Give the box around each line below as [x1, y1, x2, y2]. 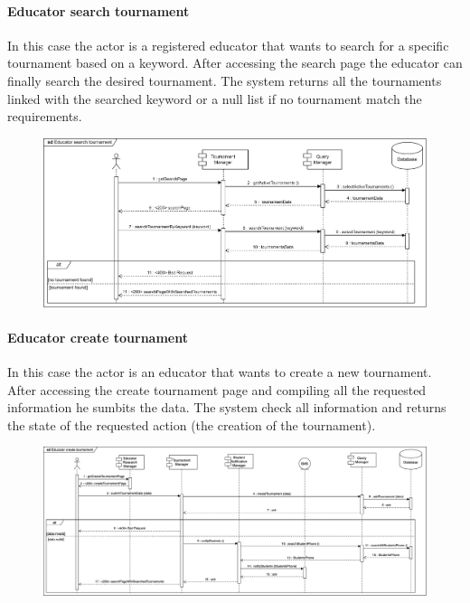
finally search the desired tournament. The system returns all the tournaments [7, 71, 442, 90]
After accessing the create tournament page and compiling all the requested [7, 380, 427, 399]
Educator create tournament [7, 327, 188, 346]
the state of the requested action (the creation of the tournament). [7, 415, 376, 434]
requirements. [7, 107, 82, 126]
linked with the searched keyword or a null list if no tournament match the [7, 89, 422, 108]
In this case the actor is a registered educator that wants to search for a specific [7, 35, 449, 54]
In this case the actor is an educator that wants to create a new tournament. [7, 363, 432, 382]
